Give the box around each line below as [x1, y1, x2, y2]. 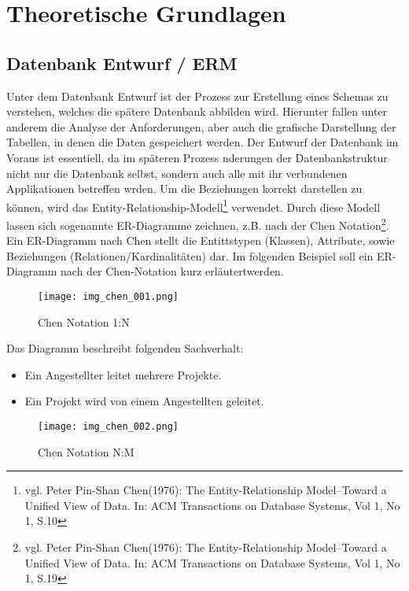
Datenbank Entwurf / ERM [6, 50, 238, 75]
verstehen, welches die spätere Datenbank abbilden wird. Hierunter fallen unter [6, 103, 388, 120]
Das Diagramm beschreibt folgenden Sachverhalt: [6, 340, 244, 356]
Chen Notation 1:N [38, 313, 130, 330]
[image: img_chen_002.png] [38, 421, 179, 433]
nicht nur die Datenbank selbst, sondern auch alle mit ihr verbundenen [6, 164, 348, 181]
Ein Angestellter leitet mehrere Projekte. [24, 366, 222, 382]
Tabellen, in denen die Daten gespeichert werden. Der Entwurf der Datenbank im [6, 134, 399, 150]
